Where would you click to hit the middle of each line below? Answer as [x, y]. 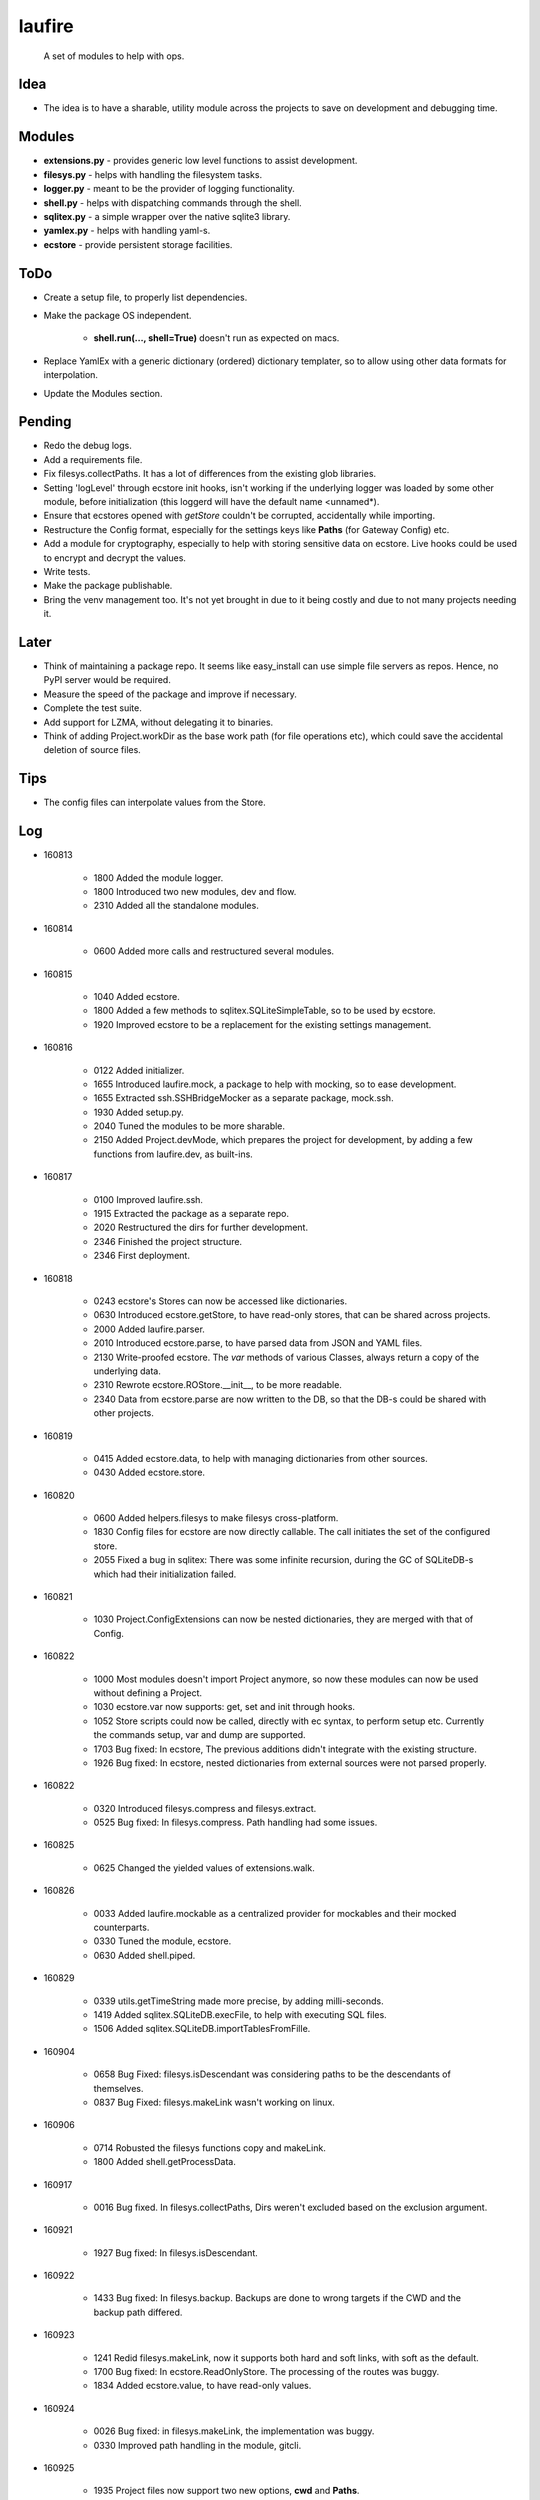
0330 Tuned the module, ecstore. [162, 1941]
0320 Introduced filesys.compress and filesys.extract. [205, 1808]
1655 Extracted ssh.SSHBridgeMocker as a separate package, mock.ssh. [243, 1098]
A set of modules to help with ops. [114, 56]
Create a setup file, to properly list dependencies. [145, 297]
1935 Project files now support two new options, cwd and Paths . [226, 2491]
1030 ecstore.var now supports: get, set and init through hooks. [224, 1707]
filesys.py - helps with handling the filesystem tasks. [153, 174]
